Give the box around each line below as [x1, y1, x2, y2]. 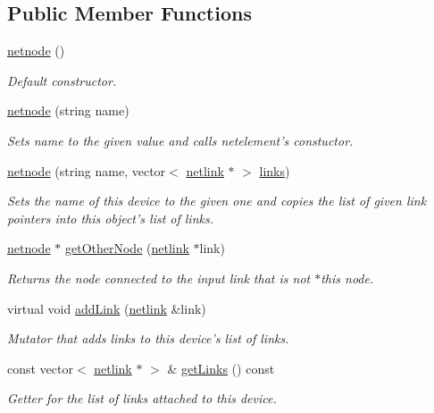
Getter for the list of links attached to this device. [7, 389, 277, 408]
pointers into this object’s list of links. [7, 208, 213, 227]
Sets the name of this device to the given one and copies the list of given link [7, 191, 427, 210]
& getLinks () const [167, 358, 275, 377]
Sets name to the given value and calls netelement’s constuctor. [7, 131, 354, 149]
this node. [321, 268, 374, 287]
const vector [7, 358, 73, 377]
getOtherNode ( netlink [64, 239, 189, 257]
